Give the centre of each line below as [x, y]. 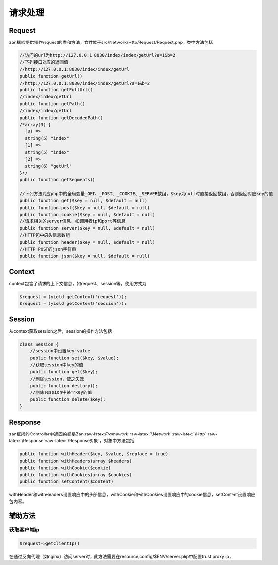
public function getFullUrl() [56, 90]
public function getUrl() [51, 76]
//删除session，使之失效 [57, 379]
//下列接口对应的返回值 [44, 62]
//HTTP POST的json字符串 [48, 249]
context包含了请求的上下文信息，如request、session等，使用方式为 [78, 283]
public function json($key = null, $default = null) [85, 256]
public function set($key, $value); [74, 358]
